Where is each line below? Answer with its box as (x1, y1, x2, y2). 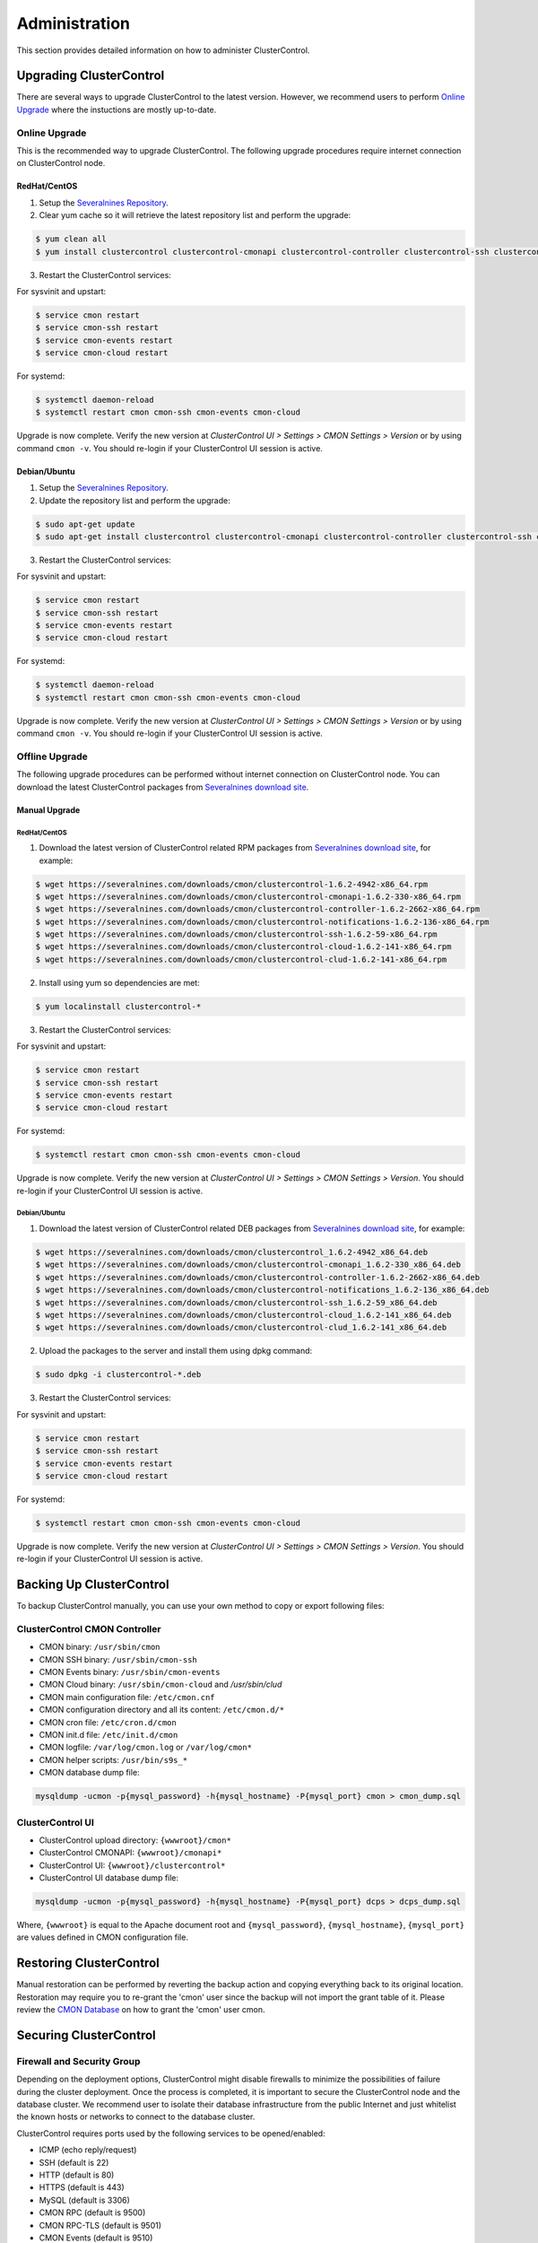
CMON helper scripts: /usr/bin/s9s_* (39, 1754, 188, 1765)
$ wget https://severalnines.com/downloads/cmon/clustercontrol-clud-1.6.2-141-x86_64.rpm (35, 954, 447, 964)
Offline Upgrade (16, 750, 89, 763)
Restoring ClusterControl (16, 1956, 161, 1971)
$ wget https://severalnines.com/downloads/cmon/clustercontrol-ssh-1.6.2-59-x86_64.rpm (35, 929, 438, 939)
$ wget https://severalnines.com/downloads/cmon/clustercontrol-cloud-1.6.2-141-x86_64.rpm (35, 942, 452, 952)
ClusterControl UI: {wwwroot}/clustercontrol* (39, 1860, 226, 1871)
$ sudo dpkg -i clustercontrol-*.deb (35, 1369, 202, 1380)
